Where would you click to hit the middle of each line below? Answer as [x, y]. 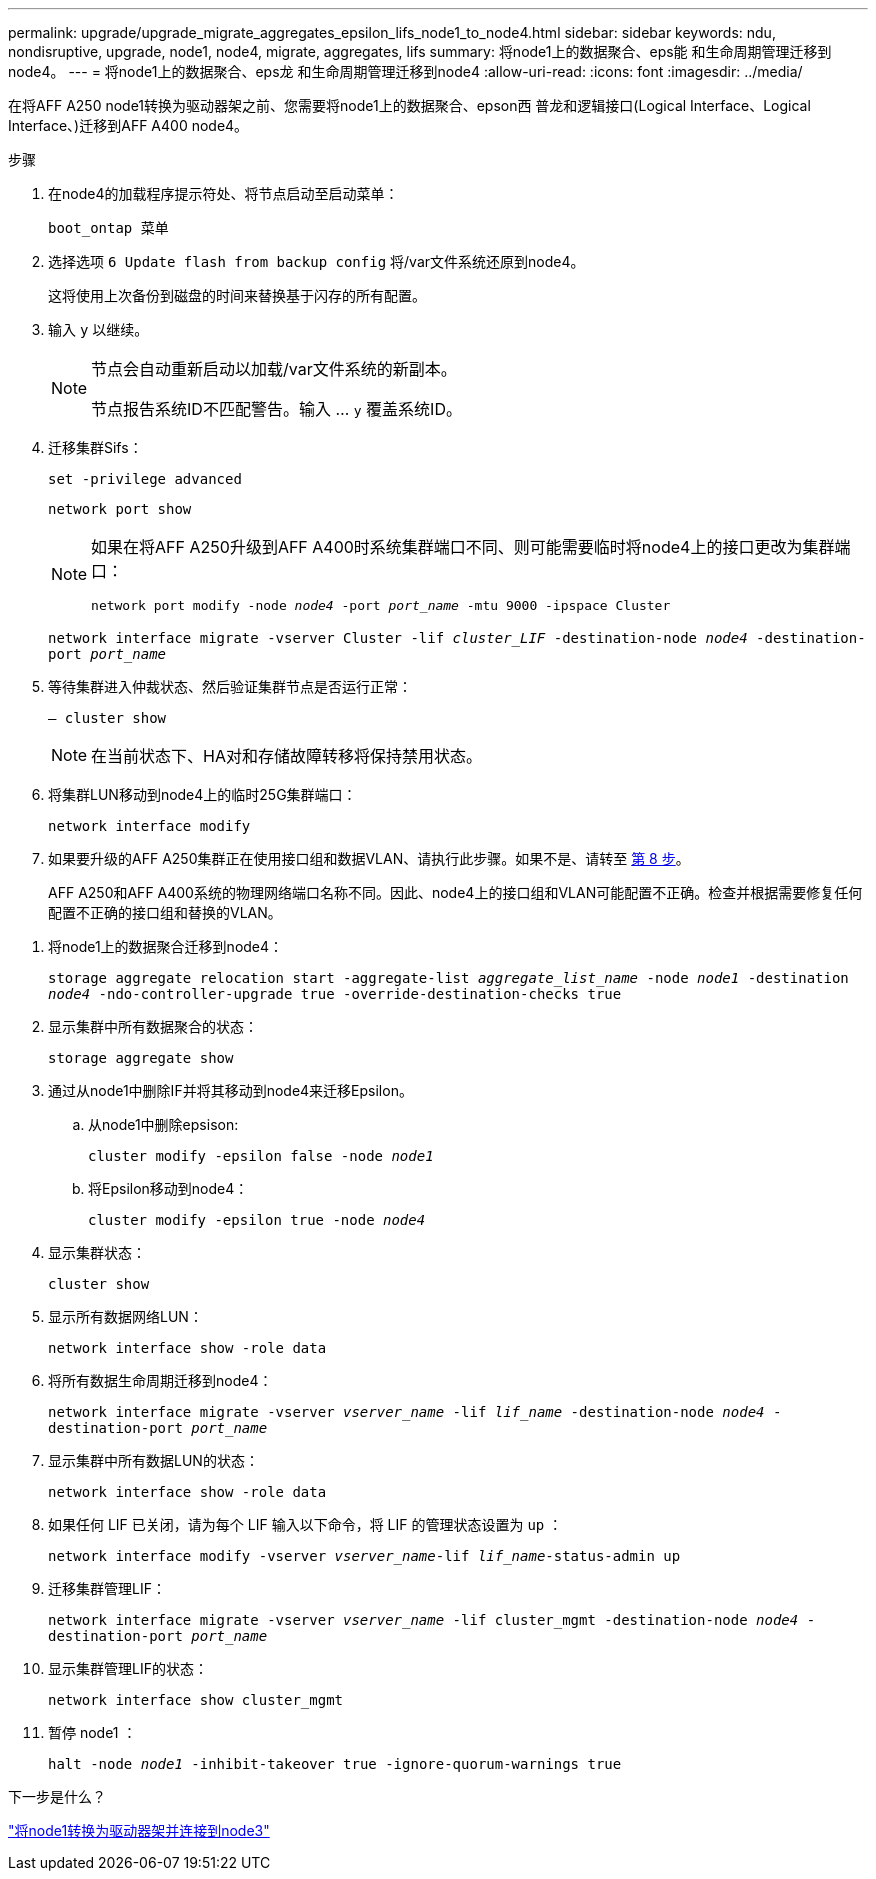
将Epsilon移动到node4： [168, 1188]
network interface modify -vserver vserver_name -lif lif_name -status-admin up [364, 1556]
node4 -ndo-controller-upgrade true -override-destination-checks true [335, 994]
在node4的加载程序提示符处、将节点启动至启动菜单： [223, 193]
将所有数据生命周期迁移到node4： [160, 1380]
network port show [120, 509]
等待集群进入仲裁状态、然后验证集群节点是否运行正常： [230, 686]
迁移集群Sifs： [95, 447]
